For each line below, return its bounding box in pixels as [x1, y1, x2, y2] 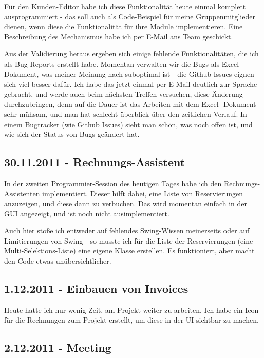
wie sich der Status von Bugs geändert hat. [4, 129, 140, 140]
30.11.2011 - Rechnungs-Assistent [4, 154, 185, 170]
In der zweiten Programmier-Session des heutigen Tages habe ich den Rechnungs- [4, 177, 260, 188]
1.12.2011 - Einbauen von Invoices [4, 281, 188, 296]
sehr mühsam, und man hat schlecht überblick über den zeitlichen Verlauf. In [4, 108, 247, 119]
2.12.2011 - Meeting [4, 340, 111, 355]
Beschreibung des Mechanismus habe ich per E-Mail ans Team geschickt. [4, 31, 233, 42]
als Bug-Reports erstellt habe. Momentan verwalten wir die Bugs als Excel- [4, 58, 241, 69]
